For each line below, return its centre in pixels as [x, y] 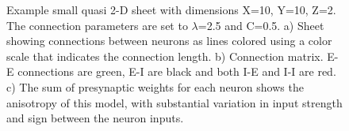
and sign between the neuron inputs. [95, 118]
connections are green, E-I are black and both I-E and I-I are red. [177, 71]
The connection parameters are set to [97, 25]
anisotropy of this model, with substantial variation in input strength [174, 102]
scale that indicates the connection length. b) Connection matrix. [165, 56]
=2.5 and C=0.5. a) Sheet [261, 25]
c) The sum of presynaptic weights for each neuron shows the [155, 86]
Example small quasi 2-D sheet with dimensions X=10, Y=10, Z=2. [171, 9]
